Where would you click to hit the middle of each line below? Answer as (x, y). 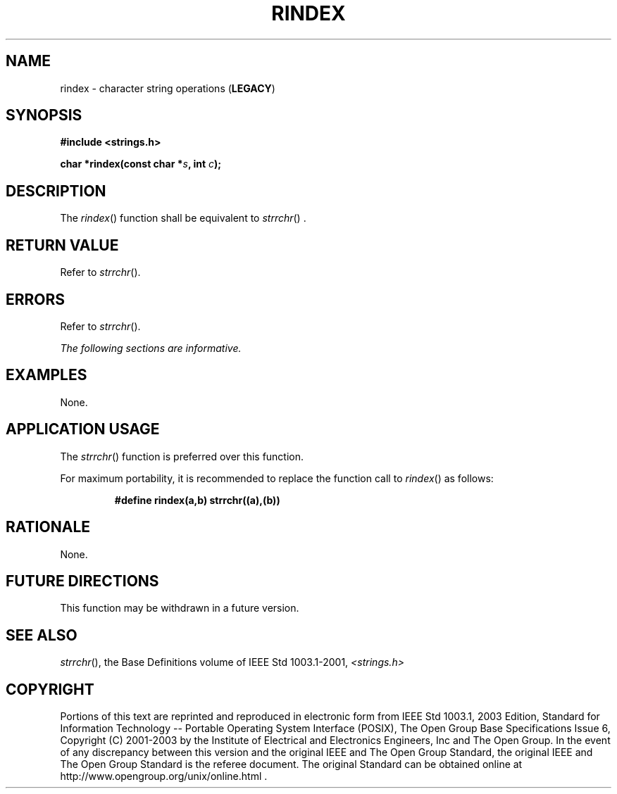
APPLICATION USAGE (83, 429)
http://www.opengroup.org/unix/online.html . (164, 776)
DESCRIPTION (56, 191)
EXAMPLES (46, 375)
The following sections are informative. (151, 348)
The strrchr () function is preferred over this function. (182, 456)
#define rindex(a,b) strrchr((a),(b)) (197, 500)
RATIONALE (48, 527)
